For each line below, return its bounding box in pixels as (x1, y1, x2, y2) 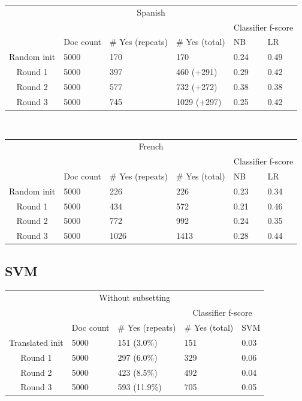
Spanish (137, 5, 165, 18)
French (138, 140, 164, 152)
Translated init (9, 336, 64, 348)
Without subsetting (99, 291, 171, 304)
